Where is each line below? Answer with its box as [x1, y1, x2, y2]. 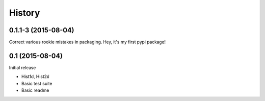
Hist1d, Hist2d [21, 74, 50, 79]
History [9, 7, 40, 18]
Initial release [9, 64, 36, 71]
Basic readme [21, 87, 49, 93]
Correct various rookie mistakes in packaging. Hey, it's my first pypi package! [9, 39, 166, 45]
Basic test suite [21, 80, 53, 86]
